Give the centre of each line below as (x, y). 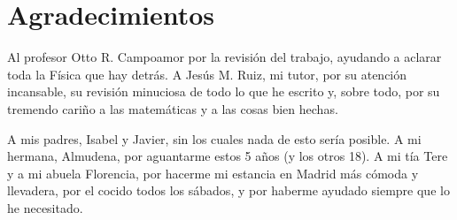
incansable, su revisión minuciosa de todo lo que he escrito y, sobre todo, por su (224, 91)
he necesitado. (45, 207)
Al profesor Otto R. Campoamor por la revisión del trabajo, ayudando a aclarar (225, 57)
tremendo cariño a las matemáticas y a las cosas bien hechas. (173, 108)
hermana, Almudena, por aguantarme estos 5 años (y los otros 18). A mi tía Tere (228, 156)
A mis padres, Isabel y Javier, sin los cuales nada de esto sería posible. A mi (214, 138)
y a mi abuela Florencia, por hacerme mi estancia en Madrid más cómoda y (213, 173)
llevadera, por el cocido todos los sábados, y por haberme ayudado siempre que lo (228, 190)
